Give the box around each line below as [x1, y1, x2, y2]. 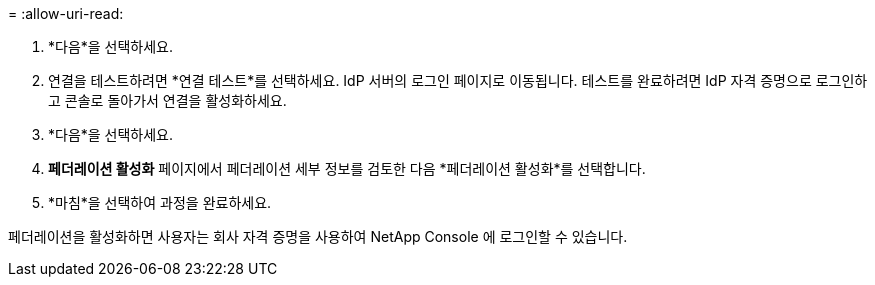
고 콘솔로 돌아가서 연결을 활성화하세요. [48, 92, 287, 109]
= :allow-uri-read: [8, 5, 124, 22]
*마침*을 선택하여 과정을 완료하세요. [48, 194, 272, 211]
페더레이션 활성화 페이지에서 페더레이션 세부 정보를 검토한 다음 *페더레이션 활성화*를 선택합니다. [48, 160, 646, 177]
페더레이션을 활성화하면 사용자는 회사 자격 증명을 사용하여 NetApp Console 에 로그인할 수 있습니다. [8, 228, 628, 245]
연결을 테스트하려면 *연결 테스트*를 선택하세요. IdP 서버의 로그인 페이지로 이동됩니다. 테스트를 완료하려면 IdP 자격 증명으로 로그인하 [48, 72, 868, 89]
